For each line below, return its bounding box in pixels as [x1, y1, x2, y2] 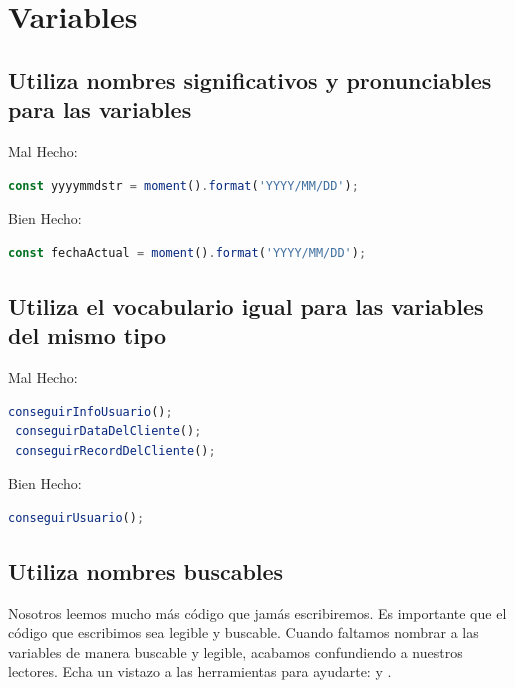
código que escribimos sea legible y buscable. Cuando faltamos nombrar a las [8, 622, 479, 643]
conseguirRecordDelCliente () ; [15, 443, 216, 458]
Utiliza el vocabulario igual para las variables [8, 290, 484, 321]
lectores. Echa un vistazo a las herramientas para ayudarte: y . [8, 661, 392, 682]
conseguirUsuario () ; [8, 510, 145, 525]
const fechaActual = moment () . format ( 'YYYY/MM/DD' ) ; [8, 245, 367, 260]
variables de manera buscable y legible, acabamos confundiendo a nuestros [8, 641, 463, 662]
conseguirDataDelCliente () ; [15, 424, 202, 439]
